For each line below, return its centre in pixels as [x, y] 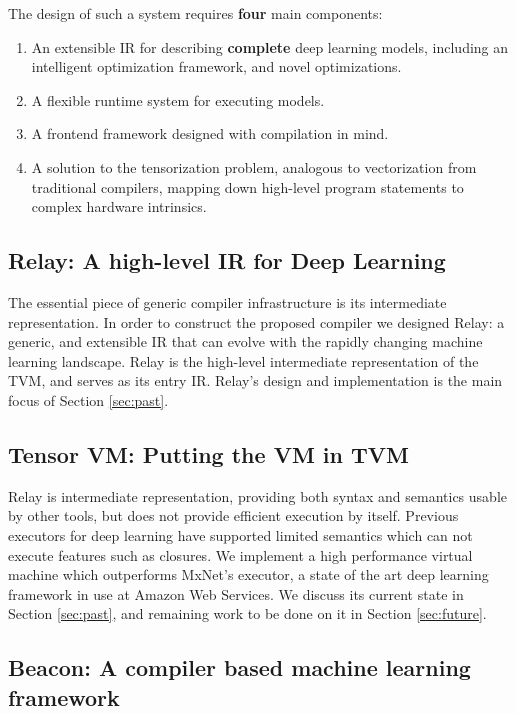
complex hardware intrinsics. [119, 206]
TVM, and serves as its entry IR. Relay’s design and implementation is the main [255, 380]
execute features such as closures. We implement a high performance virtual [240, 554]
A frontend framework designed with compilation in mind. [210, 133]
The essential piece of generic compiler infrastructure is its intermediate [227, 301]
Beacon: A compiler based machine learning [239, 667]
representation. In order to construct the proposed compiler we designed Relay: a [256, 321]
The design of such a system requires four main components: [195, 13]
